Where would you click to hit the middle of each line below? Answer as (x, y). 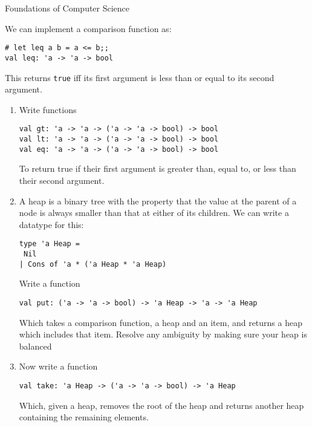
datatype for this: (51, 224)
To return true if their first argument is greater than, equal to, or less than (158, 168)
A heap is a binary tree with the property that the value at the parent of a (158, 200)
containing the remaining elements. (84, 417)
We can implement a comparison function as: (88, 28)
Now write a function (58, 366)
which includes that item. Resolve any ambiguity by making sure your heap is (163, 334)
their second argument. (62, 180)
